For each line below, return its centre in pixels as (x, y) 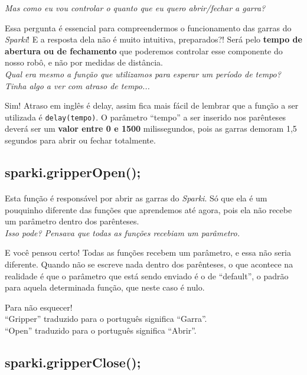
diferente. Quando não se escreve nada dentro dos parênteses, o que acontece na (149, 264)
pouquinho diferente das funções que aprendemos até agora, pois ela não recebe (148, 209)
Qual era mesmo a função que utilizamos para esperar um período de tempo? (143, 74)
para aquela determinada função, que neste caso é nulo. (105, 287)
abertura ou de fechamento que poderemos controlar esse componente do (144, 50)
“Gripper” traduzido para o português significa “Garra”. (106, 319)
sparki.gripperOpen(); (73, 172)
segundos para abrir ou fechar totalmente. (80, 140)
